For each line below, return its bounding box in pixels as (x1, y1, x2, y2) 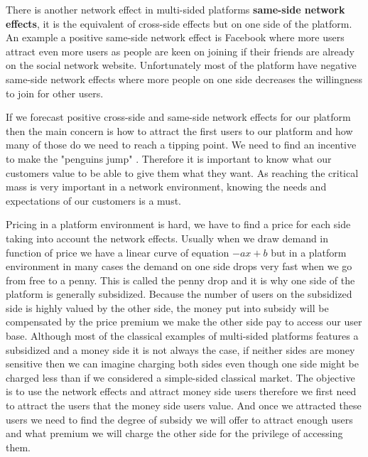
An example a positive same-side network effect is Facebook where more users (6, 30, 345, 45)
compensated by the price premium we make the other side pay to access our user (6, 314, 362, 329)
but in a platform (271, 244, 347, 259)
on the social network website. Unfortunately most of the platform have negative (6, 58, 357, 72)
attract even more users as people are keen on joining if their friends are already (6, 43, 355, 58)
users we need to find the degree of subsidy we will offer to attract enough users (6, 412, 353, 426)
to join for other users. (6, 85, 104, 100)
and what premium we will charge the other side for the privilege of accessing (6, 426, 343, 441)
